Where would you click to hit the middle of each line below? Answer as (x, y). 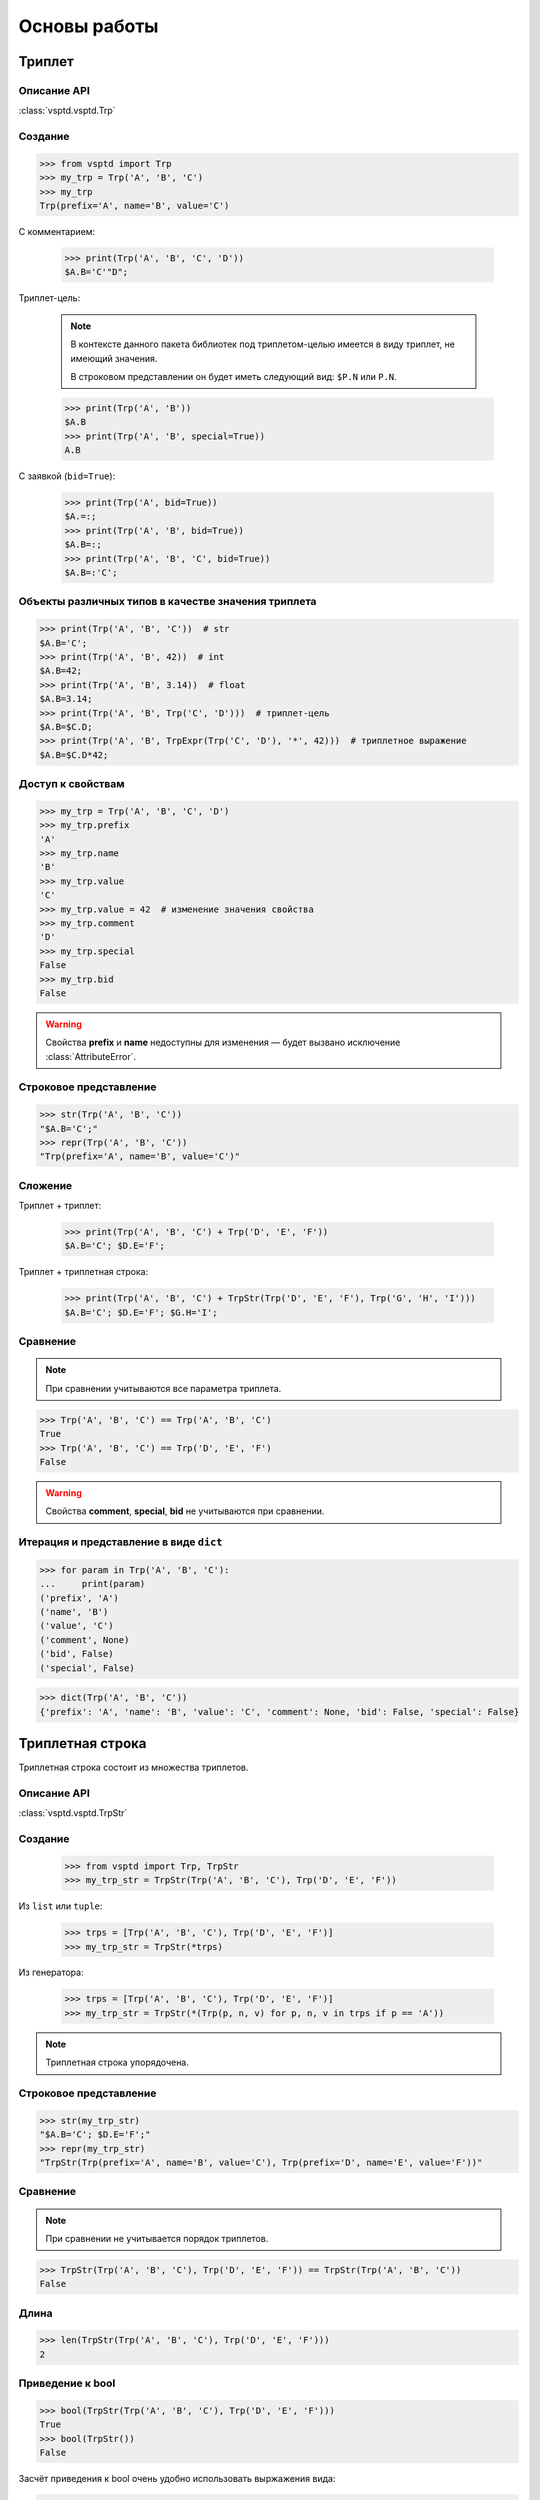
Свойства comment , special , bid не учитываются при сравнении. (185, 1511)
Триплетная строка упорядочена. (117, 2062)
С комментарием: (57, 232)
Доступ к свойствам (71, 784)
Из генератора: (51, 1972)
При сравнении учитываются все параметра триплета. (163, 1388)
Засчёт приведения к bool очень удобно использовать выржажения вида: (177, 2479)
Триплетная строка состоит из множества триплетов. (133, 1767)
